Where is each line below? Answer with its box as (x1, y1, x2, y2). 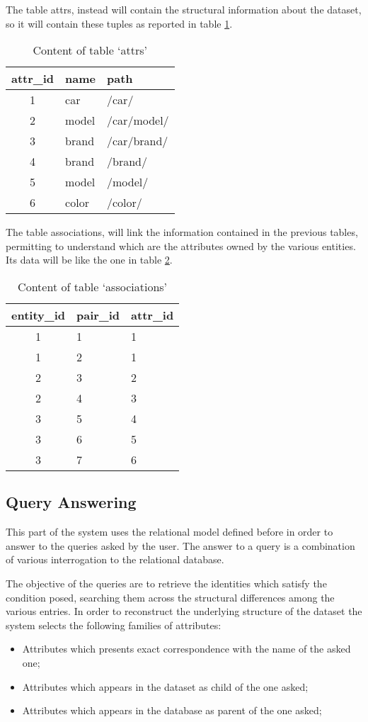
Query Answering (6, 491, 137, 513)
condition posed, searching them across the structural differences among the (6, 590, 335, 604)
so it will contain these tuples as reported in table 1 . (6, 16, 233, 30)
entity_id (11, 306, 65, 323)
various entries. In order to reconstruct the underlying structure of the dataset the (6, 604, 362, 619)
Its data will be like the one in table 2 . (6, 252, 173, 267)
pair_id (76, 306, 120, 323)
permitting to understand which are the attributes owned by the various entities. (6, 238, 356, 253)
